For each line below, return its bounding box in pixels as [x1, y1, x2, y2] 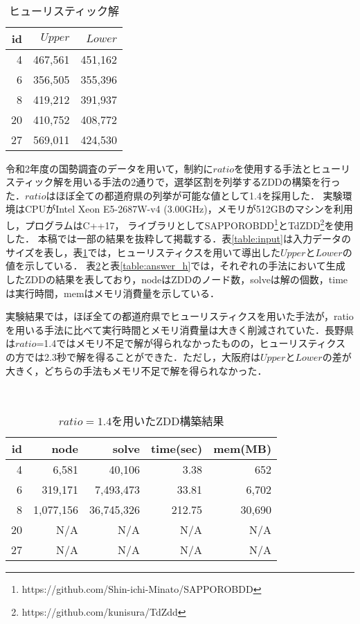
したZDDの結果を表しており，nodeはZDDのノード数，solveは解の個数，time [6, 272, 348, 286]
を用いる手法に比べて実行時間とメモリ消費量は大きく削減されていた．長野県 [6, 322, 354, 337]
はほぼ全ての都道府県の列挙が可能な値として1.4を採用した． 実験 [46, 188, 343, 202]
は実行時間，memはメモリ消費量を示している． [6, 285, 220, 300]
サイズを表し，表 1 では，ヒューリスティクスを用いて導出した [6, 244, 280, 259]
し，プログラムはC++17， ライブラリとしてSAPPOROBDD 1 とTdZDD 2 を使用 [6, 215, 354, 232]
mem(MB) [213, 440, 272, 456]
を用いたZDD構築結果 [111, 412, 224, 429]
